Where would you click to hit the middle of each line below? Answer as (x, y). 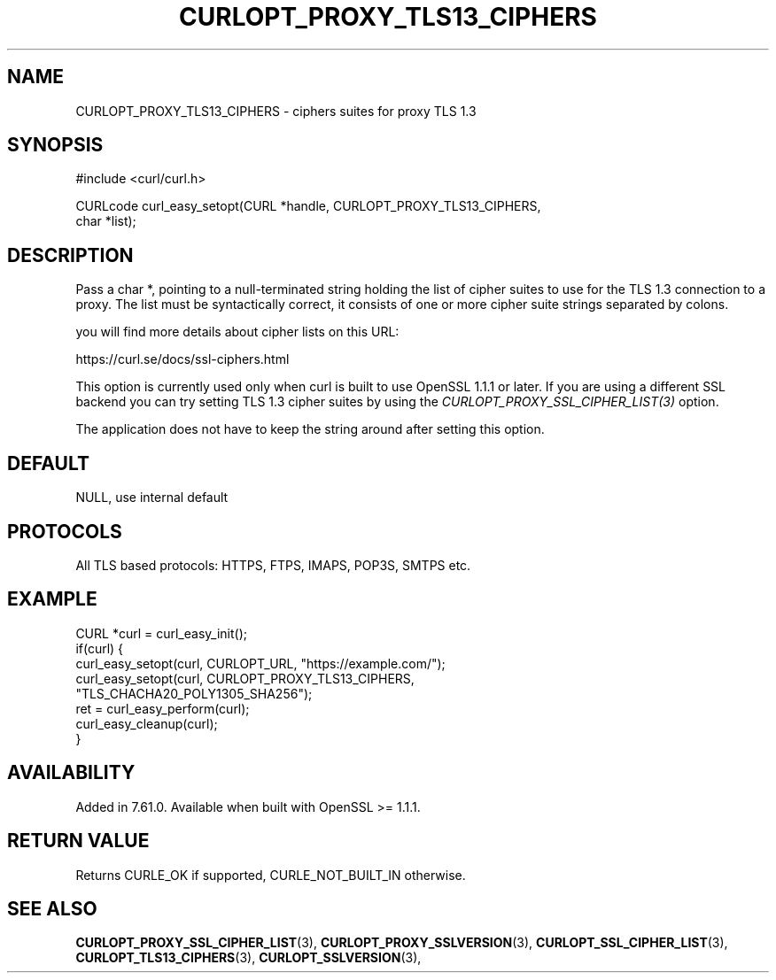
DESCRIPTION (70, 255)
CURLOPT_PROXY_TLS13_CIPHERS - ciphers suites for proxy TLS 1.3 (276, 111)
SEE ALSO (52, 908)
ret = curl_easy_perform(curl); (163, 708)
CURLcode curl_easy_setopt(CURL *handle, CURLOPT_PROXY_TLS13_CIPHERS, (308, 206)
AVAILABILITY (71, 773)
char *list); (106, 221)
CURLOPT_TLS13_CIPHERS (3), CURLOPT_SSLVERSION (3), (248, 958)
